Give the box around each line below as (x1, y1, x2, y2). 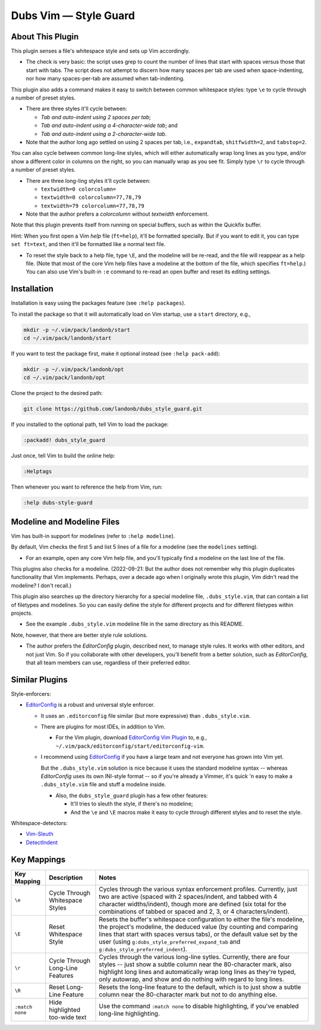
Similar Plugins (11, 674, 68, 684)
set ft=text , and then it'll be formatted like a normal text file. (11, 241, 166, 248)
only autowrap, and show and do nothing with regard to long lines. (99, 975, 285, 983)
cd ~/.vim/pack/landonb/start (23, 335, 112, 342)
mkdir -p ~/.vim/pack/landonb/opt (23, 366, 124, 373)
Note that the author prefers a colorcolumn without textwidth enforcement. (26, 210, 209, 217)
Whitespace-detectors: (11, 819, 68, 826)
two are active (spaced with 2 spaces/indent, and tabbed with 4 (99, 892, 278, 901)
